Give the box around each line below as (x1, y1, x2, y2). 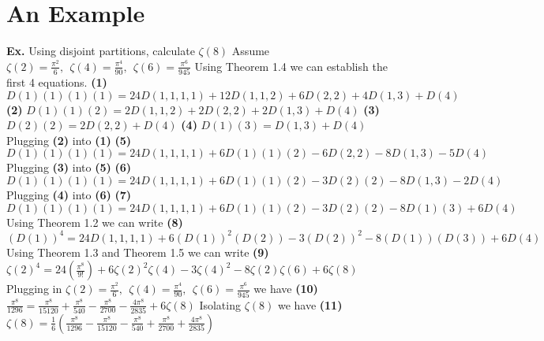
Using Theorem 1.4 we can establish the (194, 57, 388, 74)
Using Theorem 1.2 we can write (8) (6, 213, 183, 230)
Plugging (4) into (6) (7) (6, 187, 132, 202)
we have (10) (253, 280, 318, 297)
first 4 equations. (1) (6, 74, 107, 91)
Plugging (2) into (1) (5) (6, 132, 132, 148)
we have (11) (277, 296, 343, 313)
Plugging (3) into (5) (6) (6, 159, 132, 176)
